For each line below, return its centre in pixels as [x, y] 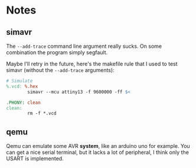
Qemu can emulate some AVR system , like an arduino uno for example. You [98, 146]
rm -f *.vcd [42, 113]
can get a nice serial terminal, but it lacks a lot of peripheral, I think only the [97, 152]
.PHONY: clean [24, 103]
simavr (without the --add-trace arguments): [60, 70]
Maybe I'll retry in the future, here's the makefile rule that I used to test [92, 64]
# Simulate [19, 81]
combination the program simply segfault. [57, 52]
